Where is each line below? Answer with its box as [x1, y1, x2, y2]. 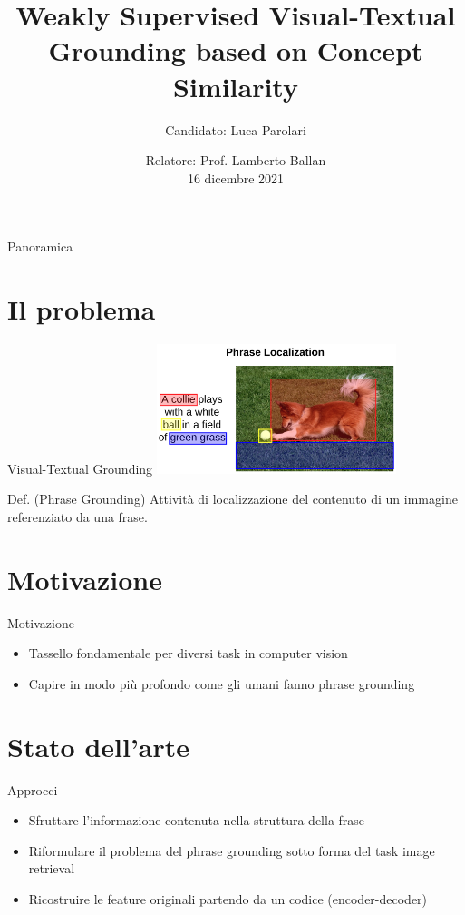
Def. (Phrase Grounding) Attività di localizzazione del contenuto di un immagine [7, 489, 458, 508]
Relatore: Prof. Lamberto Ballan [145, 151, 326, 170]
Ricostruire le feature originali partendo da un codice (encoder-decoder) [28, 890, 428, 909]
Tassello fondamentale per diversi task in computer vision [28, 644, 348, 663]
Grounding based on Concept [48, 32, 423, 69]
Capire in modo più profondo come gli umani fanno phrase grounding [28, 674, 415, 693]
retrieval [28, 859, 75, 878]
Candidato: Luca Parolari [165, 120, 306, 139]
